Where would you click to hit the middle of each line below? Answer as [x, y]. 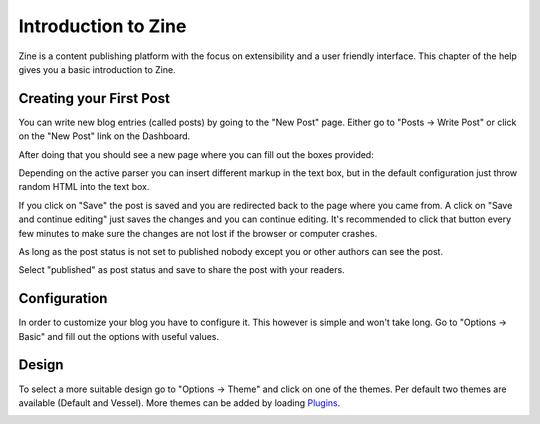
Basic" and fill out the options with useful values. [119, 336]
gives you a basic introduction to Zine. [97, 69]
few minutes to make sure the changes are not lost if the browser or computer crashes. [198, 233]
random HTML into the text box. [84, 187]
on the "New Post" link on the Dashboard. [104, 136]
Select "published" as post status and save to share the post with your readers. [181, 270]
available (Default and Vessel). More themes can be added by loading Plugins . [179, 402]
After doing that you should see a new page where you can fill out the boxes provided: [196, 154]
